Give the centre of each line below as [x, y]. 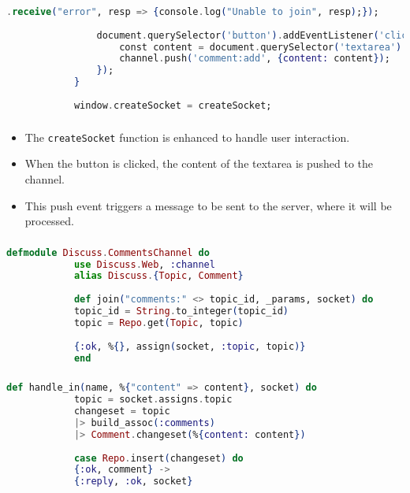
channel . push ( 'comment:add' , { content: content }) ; [255, 59]
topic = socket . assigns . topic [153, 400]
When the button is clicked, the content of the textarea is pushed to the [199, 163]
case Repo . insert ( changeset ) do [158, 458]
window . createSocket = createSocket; [173, 105]
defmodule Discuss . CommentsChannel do [108, 252]
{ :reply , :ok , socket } [133, 482]
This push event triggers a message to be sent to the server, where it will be [208, 205]
